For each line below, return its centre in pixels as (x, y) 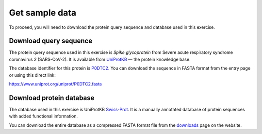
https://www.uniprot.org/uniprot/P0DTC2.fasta (55, 84)
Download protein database (52, 98)
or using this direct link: (32, 75)
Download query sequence (51, 41)
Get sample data (43, 13)
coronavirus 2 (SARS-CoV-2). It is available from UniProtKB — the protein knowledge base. (100, 59)
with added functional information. (43, 116)
